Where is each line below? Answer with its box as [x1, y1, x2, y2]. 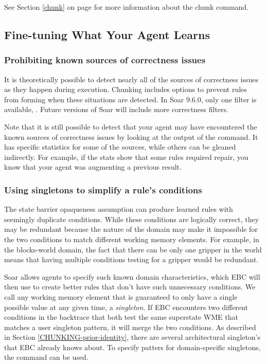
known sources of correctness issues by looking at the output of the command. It [4, 131, 258, 142]
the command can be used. [4, 352, 88, 362]
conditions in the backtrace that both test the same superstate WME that [4, 312, 238, 322]
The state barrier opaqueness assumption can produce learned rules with [4, 204, 233, 214]
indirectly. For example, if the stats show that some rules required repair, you [4, 151, 249, 162]
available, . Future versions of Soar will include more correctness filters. [4, 104, 229, 115]
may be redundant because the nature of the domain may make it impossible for [4, 224, 258, 234]
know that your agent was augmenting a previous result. [4, 161, 182, 172]
